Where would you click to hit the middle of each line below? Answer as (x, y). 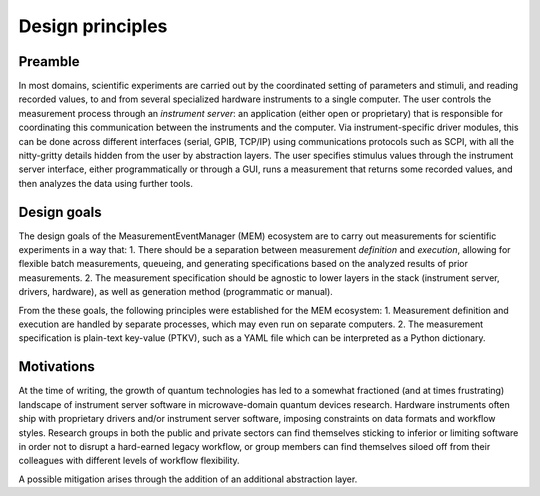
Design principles (93, 26)
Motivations (56, 366)
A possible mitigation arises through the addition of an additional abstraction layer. (188, 479)
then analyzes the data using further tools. (106, 183)
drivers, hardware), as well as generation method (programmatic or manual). (176, 292)
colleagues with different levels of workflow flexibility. (129, 461)
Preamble (49, 61)
